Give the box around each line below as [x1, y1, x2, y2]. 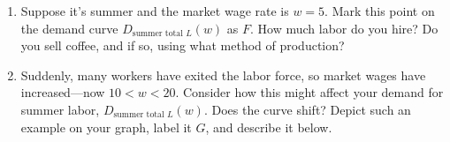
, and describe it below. [205, 117, 332, 136]
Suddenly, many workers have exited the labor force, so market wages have [20, 65, 426, 84]
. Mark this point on [324, 2, 435, 19]
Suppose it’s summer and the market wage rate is [20, 2, 289, 19]
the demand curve [20, 19, 118, 37]
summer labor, [20, 100, 100, 118]
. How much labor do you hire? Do [250, 19, 439, 37]
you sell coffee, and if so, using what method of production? [20, 36, 345, 55]
